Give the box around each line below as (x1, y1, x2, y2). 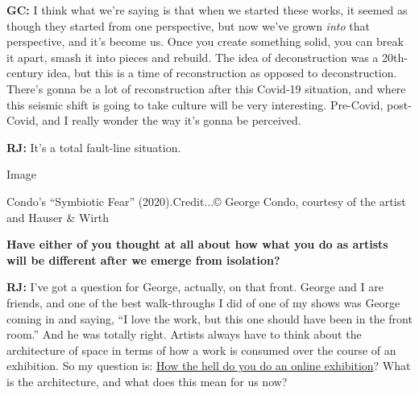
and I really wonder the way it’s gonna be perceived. (42, 112, 301, 129)
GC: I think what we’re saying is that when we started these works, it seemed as (6, 2, 408, 18)
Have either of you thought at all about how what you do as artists (6, 236, 388, 253)
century (6, 64, 44, 81)
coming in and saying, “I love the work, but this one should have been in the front (6, 310, 413, 327)
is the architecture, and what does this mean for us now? (6, 372, 288, 389)
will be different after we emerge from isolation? (6, 251, 280, 268)
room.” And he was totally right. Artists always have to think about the (6, 326, 362, 343)
